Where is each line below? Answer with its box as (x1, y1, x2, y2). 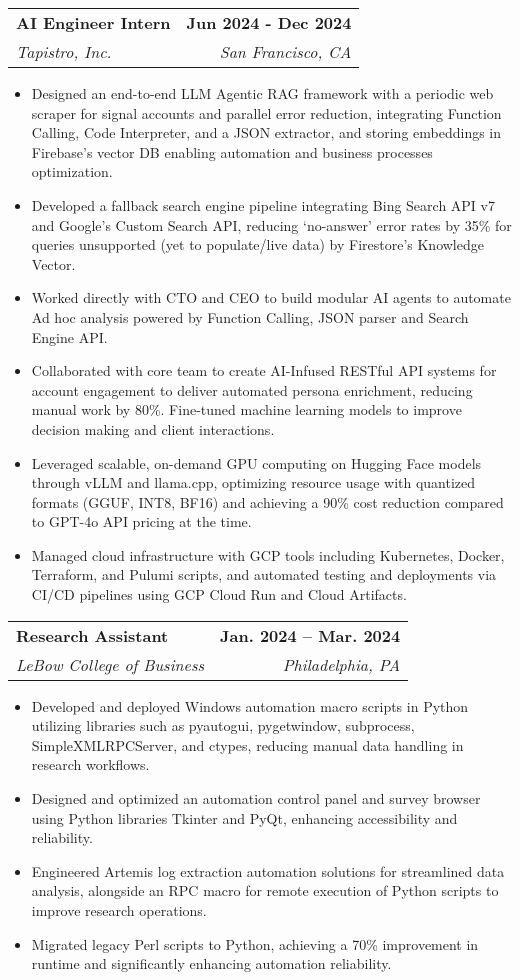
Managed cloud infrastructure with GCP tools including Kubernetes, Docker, (31, 544, 505, 565)
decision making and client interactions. (31, 418, 275, 439)
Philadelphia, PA (282, 652, 401, 676)
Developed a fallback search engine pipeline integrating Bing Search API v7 (31, 194, 495, 215)
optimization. (31, 161, 113, 182)
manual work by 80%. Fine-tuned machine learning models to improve (31, 399, 462, 420)
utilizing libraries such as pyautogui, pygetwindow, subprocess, (31, 715, 415, 736)
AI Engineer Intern (16, 11, 171, 34)
